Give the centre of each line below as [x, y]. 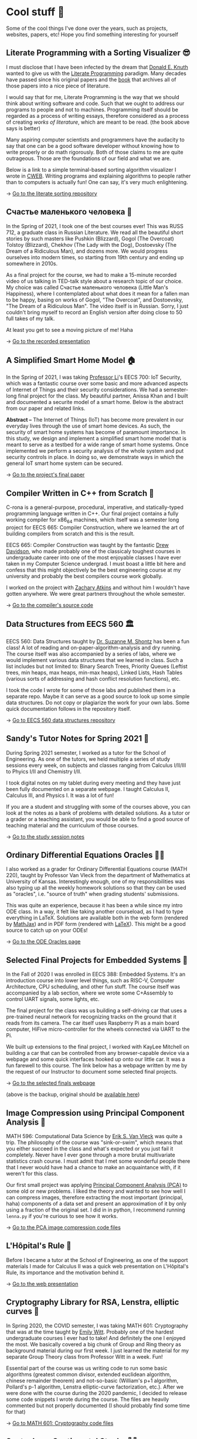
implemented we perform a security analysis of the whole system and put [95, 451]
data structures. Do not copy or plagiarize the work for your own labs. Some [98, 702]
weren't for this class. [32, 1174]
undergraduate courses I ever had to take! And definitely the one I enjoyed [96, 1338]
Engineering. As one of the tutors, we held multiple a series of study [88, 759]
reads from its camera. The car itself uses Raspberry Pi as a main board [93, 1023]
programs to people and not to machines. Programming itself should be [92, 109]
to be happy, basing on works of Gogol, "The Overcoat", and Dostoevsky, [95, 300]
